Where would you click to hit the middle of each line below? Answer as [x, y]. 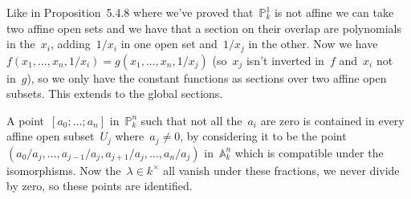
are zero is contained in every [332, 120]
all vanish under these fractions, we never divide [281, 170]
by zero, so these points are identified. [100, 186]
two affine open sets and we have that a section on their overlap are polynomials [204, 28]
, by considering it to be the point [263, 136]
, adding [70, 44]
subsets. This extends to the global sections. [115, 93]
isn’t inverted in [285, 60]
